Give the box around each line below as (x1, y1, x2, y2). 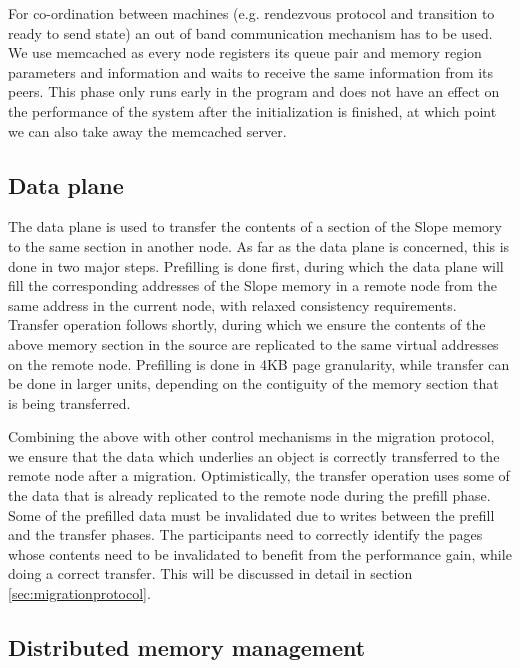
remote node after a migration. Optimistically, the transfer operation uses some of (8, 465, 510, 486)
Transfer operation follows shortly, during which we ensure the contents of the (8, 314, 486, 335)
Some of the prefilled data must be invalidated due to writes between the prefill (8, 504, 495, 525)
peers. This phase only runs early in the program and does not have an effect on (8, 81, 500, 102)
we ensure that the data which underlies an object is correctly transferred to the (8, 445, 500, 466)
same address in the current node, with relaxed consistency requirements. (8, 294, 457, 315)
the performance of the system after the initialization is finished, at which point (8, 100, 497, 121)
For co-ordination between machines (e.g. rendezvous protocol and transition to (8, 3, 495, 23)
